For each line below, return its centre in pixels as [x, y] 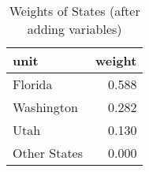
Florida [33, 84]
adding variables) [74, 29]
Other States [48, 153]
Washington [45, 107]
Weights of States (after [74, 11]
